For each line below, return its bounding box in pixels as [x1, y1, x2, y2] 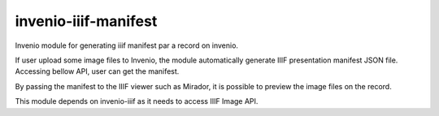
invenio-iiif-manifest [15, 12, 158, 30]
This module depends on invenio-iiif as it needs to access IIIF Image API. [15, 97, 259, 106]
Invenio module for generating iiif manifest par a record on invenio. [15, 41, 239, 50]
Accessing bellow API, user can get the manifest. [15, 67, 180, 76]
